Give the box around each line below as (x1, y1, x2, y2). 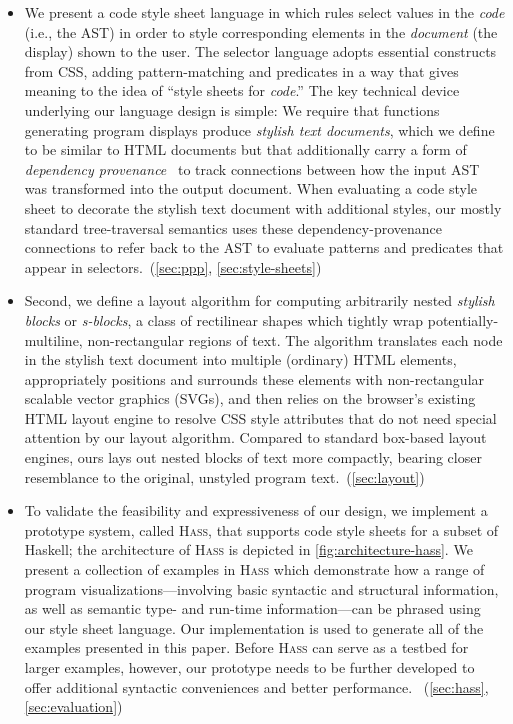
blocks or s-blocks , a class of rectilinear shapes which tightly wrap (24, 309, 424, 330)
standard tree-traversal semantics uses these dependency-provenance (24, 217, 442, 238)
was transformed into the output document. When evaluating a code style (24, 178, 477, 199)
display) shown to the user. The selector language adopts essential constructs (24, 41, 497, 62)
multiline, (24, 329, 83, 350)
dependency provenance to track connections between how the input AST (24, 158, 480, 179)
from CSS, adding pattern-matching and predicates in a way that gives (24, 60, 459, 81)
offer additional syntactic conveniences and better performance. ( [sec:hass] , (24, 676, 489, 697)
